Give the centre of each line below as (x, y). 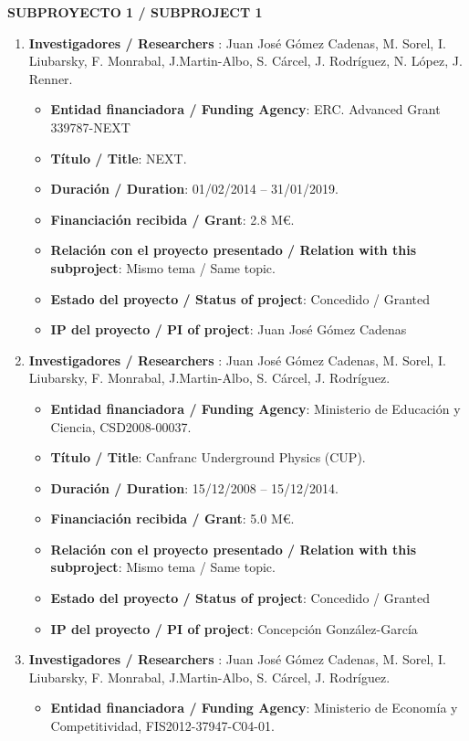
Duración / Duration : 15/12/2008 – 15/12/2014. (194, 487)
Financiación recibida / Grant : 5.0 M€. (172, 519)
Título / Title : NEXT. (119, 158)
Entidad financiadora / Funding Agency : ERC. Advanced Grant (245, 109)
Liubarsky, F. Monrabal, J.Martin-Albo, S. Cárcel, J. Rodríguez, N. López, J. (245, 61)
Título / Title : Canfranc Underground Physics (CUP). (208, 457)
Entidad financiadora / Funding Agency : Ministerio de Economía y (254, 708)
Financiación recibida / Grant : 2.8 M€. (172, 219)
